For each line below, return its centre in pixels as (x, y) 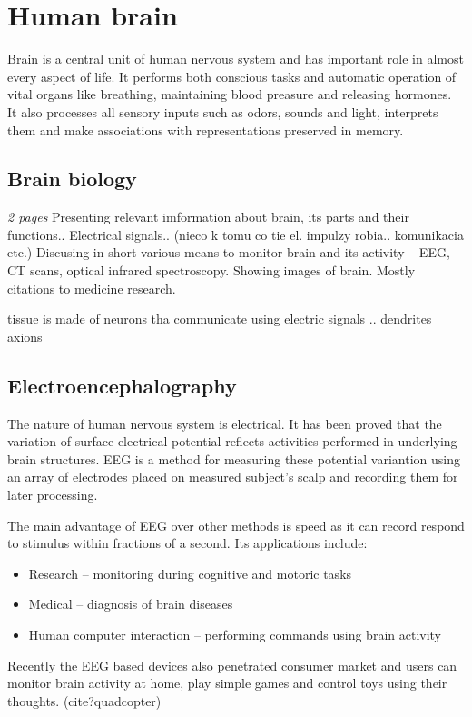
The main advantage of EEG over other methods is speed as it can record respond (236, 525)
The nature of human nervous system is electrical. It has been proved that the (225, 423)
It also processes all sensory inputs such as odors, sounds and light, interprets (223, 111)
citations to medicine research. (92, 288)
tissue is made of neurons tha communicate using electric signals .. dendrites (220, 319)
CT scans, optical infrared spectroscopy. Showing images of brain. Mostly (211, 270)
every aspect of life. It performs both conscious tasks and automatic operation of (232, 76)
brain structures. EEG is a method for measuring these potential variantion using (234, 458)
